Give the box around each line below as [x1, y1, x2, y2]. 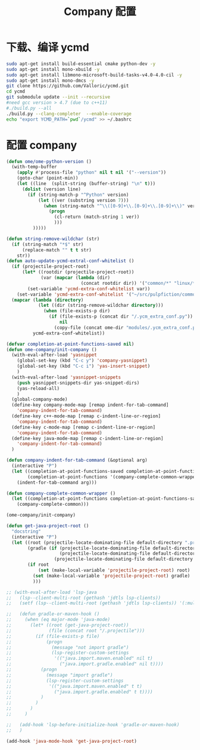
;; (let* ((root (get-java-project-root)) [6, 622, 129, 628]
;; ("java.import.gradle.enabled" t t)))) [6, 688, 153, 695]
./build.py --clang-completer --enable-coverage [6, 110, 132, 116]
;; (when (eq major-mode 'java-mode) [6, 617, 111, 623]
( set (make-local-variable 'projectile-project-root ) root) [37, 567, 190, 573]
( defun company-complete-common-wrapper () [6, 490, 116, 496]
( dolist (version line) [21, 186, 82, 192]
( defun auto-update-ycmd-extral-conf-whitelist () [6, 258, 135, 264]
